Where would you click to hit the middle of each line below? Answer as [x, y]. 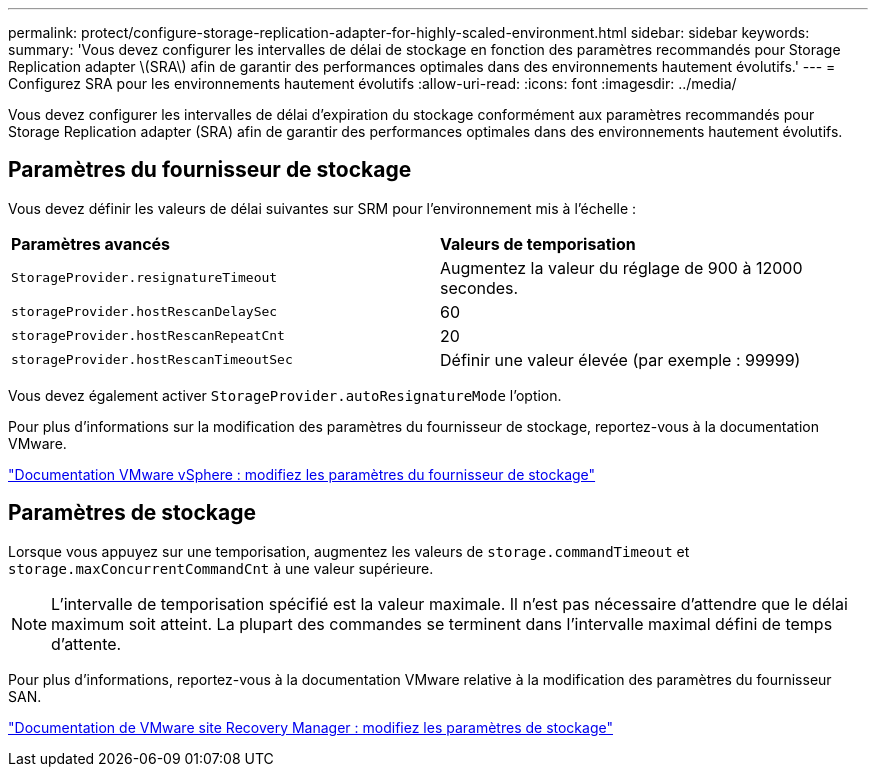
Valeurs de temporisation [538, 243]
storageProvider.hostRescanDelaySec [144, 312]
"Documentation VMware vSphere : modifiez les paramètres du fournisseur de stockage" [302, 474]
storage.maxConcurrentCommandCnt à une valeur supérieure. [221, 568]
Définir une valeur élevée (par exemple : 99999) [620, 359]
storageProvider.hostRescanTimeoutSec [152, 360]
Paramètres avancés [91, 243]
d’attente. [86, 643]
